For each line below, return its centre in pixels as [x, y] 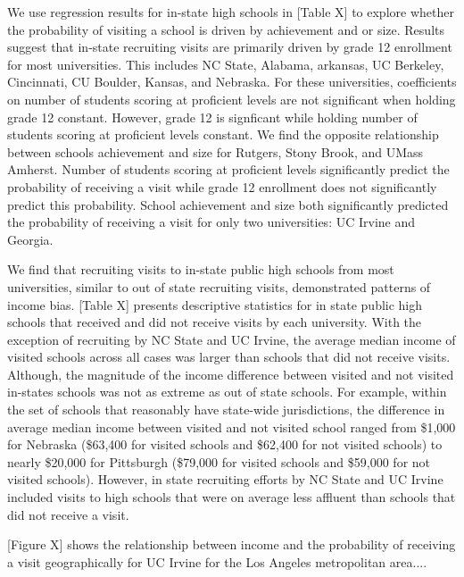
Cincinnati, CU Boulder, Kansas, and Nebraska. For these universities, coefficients [232, 82]
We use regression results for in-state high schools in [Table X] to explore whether [231, 12]
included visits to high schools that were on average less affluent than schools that [232, 497]
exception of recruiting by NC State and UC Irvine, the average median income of [232, 339]
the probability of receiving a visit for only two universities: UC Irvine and [211, 222]
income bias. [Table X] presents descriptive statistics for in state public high [215, 304]
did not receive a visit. [68, 514]
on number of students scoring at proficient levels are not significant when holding [232, 99]
